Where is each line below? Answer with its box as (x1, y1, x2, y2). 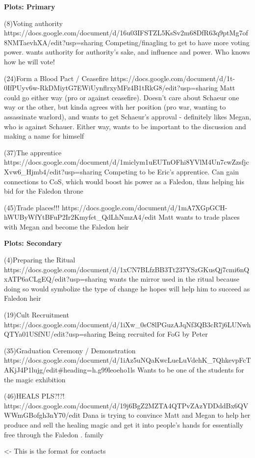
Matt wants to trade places (158, 212, 240, 222)
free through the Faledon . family (4, 429, 103, 439)
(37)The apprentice (4, 147, 62, 157)
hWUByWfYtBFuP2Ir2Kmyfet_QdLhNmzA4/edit (4, 212, 156, 222)
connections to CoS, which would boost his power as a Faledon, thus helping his (4, 176, 244, 186)
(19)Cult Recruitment (4, 310, 69, 320)
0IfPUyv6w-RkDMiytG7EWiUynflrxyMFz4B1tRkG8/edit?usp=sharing (4, 83, 218, 93)
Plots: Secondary (4, 238, 62, 248)
